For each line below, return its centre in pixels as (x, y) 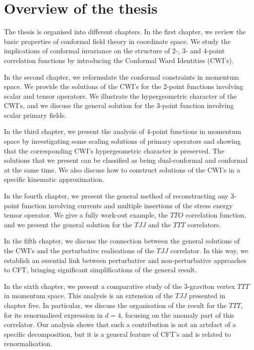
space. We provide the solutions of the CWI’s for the (83, 86)
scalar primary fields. (35, 115)
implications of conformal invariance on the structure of (87, 51)
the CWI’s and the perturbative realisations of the (79, 250)
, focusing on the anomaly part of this (178, 315)
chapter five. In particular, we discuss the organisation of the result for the (115, 305)
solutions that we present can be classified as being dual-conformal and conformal (126, 160)
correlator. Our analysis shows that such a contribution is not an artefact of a (120, 324)
